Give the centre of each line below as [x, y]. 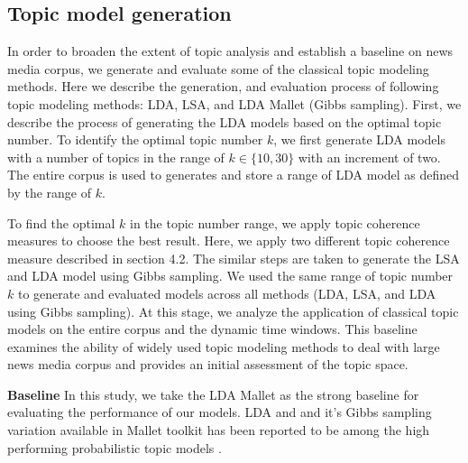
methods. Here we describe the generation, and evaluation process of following [223, 86]
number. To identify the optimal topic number [135, 139]
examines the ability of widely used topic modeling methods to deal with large [224, 346]
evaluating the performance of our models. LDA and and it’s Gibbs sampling [220, 412]
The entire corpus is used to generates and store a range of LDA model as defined [234, 175]
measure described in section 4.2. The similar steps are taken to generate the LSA [234, 258]
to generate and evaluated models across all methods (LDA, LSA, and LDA [227, 293]
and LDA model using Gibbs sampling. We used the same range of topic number [230, 276]
